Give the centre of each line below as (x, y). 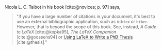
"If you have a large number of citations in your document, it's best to (86, 16)
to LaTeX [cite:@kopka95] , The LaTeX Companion (66, 32)
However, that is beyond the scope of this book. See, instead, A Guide (86, 27)
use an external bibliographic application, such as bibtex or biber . (82, 22)
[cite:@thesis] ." (32, 42)
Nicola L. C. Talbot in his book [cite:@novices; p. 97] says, (63, 7)
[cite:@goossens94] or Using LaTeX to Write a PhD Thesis (74, 37)
